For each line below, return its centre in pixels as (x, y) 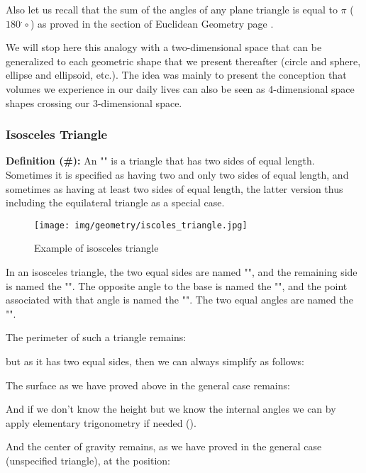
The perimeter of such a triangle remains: (96, 337)
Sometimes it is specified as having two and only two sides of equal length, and (177, 174)
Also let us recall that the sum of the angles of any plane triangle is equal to (172, 9)
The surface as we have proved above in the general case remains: (148, 385)
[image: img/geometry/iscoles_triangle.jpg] (141, 225)
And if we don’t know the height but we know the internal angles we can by (171, 409)
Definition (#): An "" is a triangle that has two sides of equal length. (160, 161)
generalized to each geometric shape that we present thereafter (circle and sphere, (183, 61)
